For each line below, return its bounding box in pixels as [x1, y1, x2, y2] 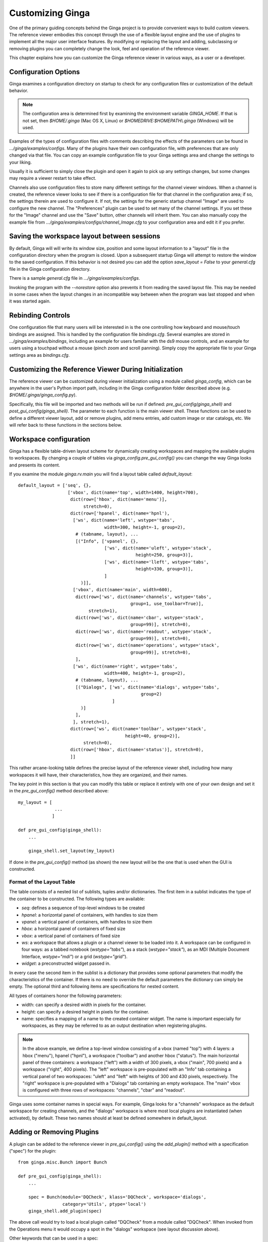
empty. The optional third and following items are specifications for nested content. [9, 984, 180, 990]
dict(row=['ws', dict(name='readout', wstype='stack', [75, 628, 212, 634]
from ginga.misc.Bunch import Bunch [18, 1160, 107, 1165]
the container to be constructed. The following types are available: [9, 896, 145, 902]
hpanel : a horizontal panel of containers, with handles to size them [21, 912, 158, 918]
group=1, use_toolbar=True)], [130, 601, 204, 607]
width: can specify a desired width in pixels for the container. [21, 1002, 146, 1008]
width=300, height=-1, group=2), [104, 524, 186, 530]
